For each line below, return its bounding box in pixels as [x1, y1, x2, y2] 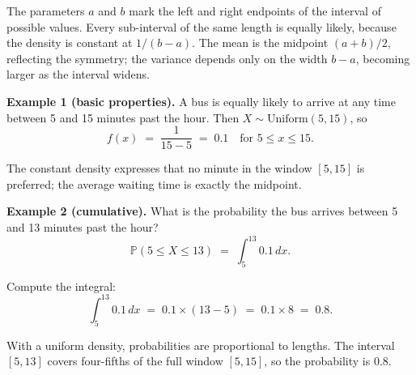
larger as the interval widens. [6, 66, 150, 83]
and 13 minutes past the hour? [6, 219, 159, 235]
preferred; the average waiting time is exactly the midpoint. [6, 175, 302, 192]
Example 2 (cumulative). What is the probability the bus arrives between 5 [6, 202, 398, 219]
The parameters [6, 2, 85, 19]
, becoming [355, 49, 410, 66]
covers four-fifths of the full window [47, 352, 223, 369]
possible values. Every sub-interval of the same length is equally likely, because [6, 18, 397, 35]
